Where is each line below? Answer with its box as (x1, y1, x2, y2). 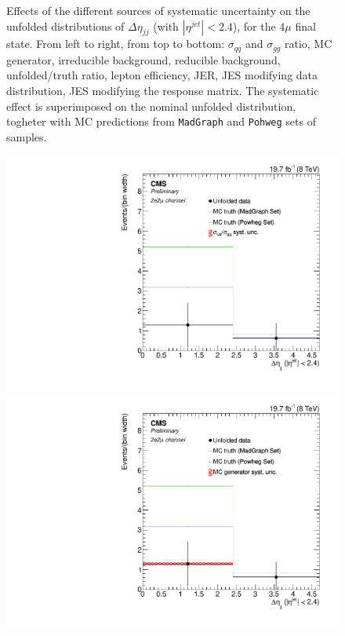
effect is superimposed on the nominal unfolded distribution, (6, 97, 296, 114)
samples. (6, 128, 47, 144)
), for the (232, 17, 276, 34)
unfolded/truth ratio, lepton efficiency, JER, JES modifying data (6, 67, 318, 83)
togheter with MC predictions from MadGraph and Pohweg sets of (6, 113, 316, 130)
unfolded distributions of (6, 17, 125, 34)
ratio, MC (284, 35, 332, 52)
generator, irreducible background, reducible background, (6, 51, 281, 68)
